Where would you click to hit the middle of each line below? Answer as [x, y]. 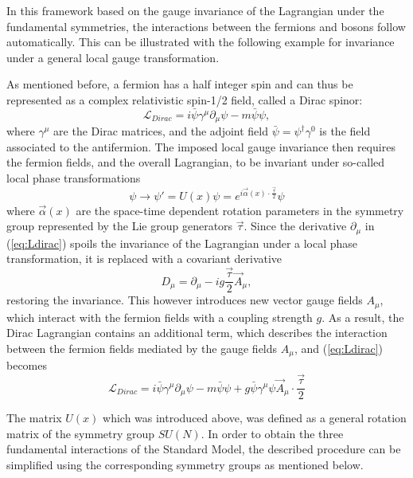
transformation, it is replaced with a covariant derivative [144, 259]
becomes [27, 365]
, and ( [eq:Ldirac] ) [339, 348]
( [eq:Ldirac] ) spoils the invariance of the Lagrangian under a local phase [182, 243]
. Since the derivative [295, 226]
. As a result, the [363, 317]
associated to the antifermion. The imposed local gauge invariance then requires [201, 146]
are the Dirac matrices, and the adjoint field [161, 131]
